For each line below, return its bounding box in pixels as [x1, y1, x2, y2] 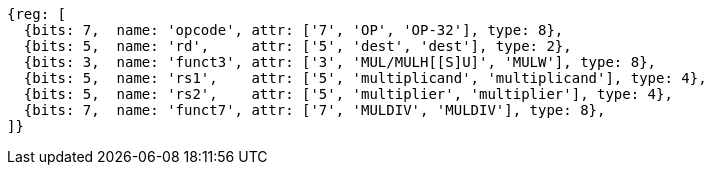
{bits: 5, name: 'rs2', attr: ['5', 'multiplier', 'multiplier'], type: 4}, [23, 86, 673, 102]
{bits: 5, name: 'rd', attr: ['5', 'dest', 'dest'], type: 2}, [23, 38, 572, 54]
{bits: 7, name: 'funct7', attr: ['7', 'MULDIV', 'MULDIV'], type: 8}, [23, 102, 606, 118]
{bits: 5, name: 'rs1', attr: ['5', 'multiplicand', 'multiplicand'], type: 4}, [23, 70, 707, 86]
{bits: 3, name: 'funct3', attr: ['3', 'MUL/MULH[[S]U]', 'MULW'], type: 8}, [23, 54, 657, 70]
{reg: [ [7, 6, 67, 22]
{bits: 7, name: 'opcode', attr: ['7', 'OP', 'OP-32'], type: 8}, [23, 22, 564, 38]
